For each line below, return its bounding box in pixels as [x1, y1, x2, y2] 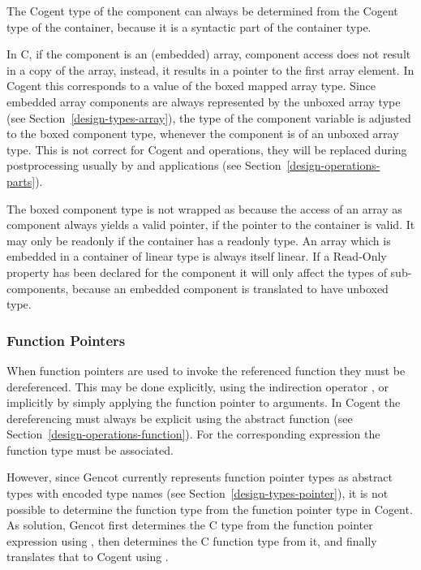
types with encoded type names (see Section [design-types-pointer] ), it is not [6, 485, 389, 502]
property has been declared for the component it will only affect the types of [6, 263, 387, 280]
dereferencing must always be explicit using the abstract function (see [6, 409, 353, 426]
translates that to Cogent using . [6, 548, 169, 565]
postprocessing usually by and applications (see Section [6, 157, 281, 174]
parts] [6, 172, 36, 189]
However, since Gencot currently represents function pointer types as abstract [6, 469, 393, 486]
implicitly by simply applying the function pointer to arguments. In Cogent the [6, 394, 401, 411]
